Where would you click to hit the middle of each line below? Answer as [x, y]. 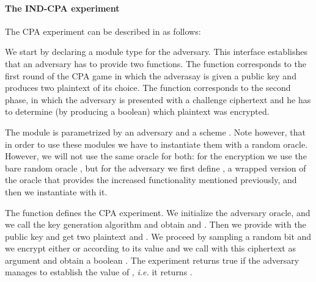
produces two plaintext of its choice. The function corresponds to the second [148, 88]
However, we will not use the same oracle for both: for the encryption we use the [156, 156]
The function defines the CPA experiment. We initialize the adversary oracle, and [158, 212]
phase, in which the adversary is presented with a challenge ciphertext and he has [158, 99]
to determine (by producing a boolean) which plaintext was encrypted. [137, 111]
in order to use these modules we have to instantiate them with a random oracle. [156, 144]
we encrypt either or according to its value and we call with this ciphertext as [150, 248]
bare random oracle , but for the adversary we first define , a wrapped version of [156, 168]
